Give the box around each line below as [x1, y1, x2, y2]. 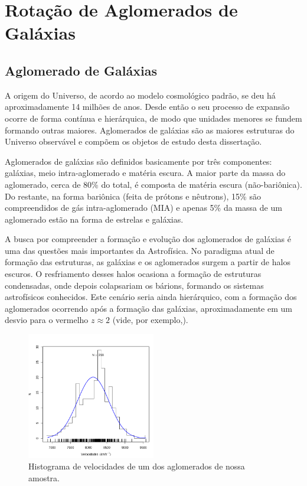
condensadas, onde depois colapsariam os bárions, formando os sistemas [5, 279, 264, 291]
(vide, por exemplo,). [112, 314, 188, 326]
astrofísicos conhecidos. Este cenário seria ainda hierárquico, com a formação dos [5, 291, 297, 303]
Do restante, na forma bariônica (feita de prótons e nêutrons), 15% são [5, 190, 261, 202]
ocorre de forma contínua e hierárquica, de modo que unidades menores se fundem [5, 112, 302, 124]
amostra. [28, 471, 60, 484]
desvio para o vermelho [5, 314, 89, 326]
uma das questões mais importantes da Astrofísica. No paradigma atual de [5, 244, 275, 256]
